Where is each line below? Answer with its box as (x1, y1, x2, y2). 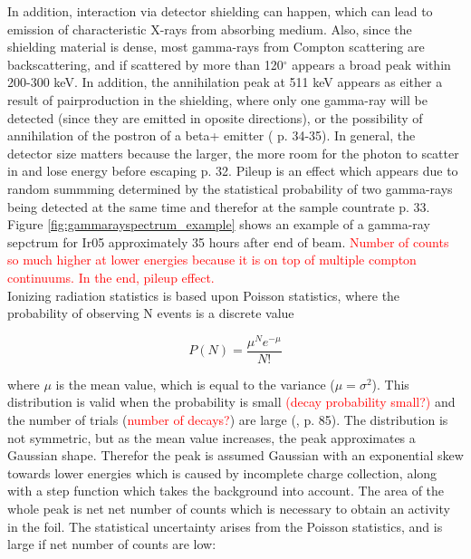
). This (371, 374, 409, 393)
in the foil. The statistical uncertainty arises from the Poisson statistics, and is (7, 516, 443, 535)
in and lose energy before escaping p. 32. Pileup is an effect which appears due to (7, 161, 458, 180)
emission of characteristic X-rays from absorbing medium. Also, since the (7, 19, 412, 38)
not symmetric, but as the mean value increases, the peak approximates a (7, 428, 416, 447)
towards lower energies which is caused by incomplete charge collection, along (7, 463, 437, 482)
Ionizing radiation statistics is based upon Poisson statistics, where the (7, 285, 400, 304)
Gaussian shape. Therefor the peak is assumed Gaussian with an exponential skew (7, 446, 464, 465)
